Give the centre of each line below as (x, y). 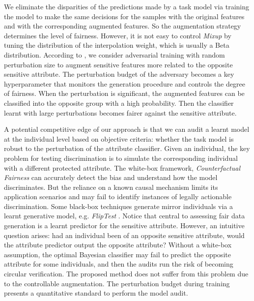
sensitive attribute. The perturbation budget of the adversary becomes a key (119, 74)
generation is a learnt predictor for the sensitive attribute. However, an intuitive (124, 226)
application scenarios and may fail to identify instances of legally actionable (118, 196)
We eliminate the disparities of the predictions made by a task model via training (127, 6)
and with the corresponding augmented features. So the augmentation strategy (123, 26)
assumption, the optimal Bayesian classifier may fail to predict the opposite (117, 254)
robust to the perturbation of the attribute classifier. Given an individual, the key (127, 148)
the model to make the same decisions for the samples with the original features (124, 16)
